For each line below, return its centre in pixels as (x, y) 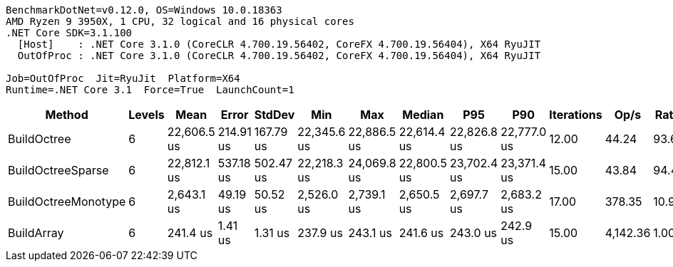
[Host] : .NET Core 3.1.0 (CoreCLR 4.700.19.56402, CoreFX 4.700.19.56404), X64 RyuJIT (279, 44)
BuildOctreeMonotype (67, 201)
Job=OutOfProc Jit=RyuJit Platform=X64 (123, 78)
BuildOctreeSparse (58, 170)
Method (67, 115)
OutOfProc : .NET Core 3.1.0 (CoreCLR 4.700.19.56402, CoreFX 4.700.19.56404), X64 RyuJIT (279, 56)
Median (423, 115)
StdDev (274, 115)
